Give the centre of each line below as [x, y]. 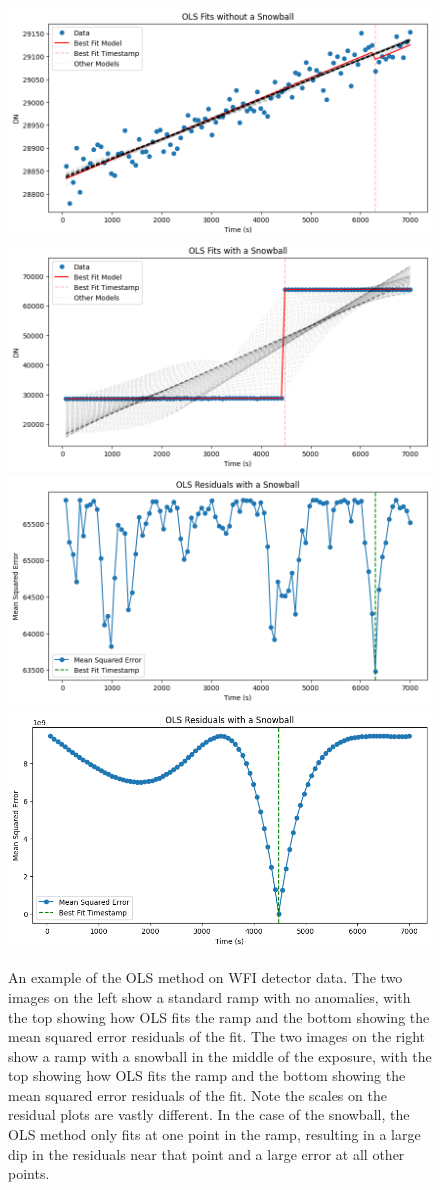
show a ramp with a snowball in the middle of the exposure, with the [220, 1055]
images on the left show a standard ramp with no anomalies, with [209, 996]
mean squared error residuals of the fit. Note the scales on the [197, 1094]
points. [29, 1173]
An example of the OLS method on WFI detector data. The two [205, 977]
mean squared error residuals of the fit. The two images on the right [217, 1036]
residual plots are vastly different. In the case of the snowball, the [209, 1114]
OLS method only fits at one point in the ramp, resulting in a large [214, 1134]
